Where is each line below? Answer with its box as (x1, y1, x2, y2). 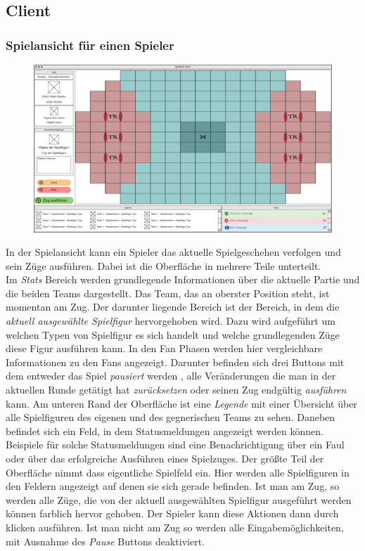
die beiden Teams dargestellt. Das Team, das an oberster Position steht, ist (6, 285, 330, 300)
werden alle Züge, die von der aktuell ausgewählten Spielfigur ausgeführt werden (6, 492, 352, 507)
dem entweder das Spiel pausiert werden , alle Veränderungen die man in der (6, 368, 336, 383)
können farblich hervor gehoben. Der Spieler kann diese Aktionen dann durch (6, 506, 339, 521)
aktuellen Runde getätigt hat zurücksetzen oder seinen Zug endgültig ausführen (6, 382, 347, 397)
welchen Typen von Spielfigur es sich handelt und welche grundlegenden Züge (6, 327, 340, 342)
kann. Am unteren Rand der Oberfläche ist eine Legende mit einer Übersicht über (6, 396, 357, 410)
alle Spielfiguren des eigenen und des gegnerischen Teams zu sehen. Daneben (6, 410, 335, 424)
